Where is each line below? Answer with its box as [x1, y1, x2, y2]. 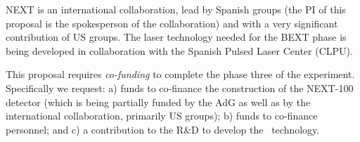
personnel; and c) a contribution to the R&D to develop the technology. [6, 122, 320, 136]
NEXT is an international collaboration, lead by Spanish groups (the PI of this [6, 2, 346, 16]
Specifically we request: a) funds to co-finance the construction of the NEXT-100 [6, 80, 354, 95]
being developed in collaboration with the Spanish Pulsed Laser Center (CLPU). [6, 43, 353, 58]
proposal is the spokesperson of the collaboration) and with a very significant [6, 15, 338, 30]
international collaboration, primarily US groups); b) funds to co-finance [6, 108, 318, 123]
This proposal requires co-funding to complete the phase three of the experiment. [6, 67, 355, 82]
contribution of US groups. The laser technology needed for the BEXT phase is [6, 30, 347, 44]
